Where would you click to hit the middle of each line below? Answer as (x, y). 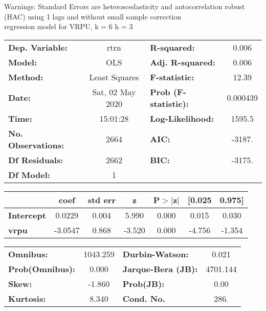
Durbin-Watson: (156, 254)
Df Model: (29, 174)
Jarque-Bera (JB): (160, 269)
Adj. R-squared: (183, 62)
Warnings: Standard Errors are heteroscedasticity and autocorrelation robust (125, 6)
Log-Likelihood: (182, 118)
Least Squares (114, 77)
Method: (26, 77)
